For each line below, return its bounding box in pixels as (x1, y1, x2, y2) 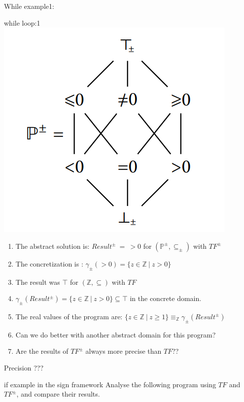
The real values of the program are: (15, 311, 123, 321)
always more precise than (85, 346, 162, 356)
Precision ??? (4, 362, 44, 372)
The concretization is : (15, 258, 83, 268)
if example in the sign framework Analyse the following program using (4, 379, 216, 389)
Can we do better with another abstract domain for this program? (15, 329, 216, 339)
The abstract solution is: (15, 240, 90, 251)
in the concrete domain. (130, 293, 202, 303)
